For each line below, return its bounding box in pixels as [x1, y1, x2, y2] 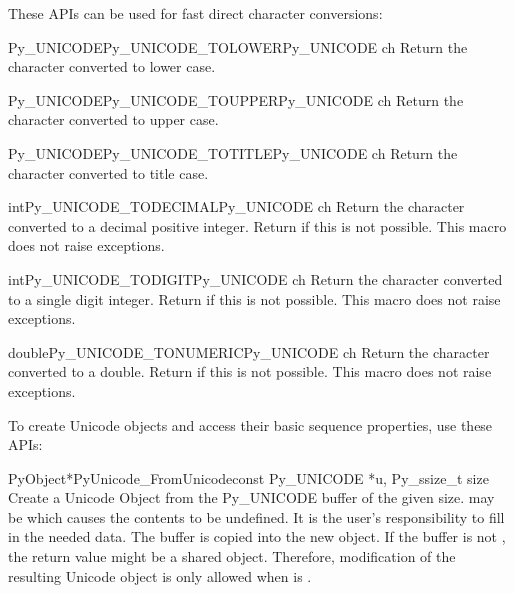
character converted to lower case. [8, 56, 216, 77]
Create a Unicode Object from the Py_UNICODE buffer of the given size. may [8, 487, 495, 508]
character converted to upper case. [8, 109, 219, 130]
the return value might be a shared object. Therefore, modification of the [8, 546, 456, 567]
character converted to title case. [8, 162, 209, 183]
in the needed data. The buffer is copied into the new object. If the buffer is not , [8, 526, 506, 547]
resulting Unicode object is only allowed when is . [8, 565, 312, 586]
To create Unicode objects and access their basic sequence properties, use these [8, 414, 493, 435]
